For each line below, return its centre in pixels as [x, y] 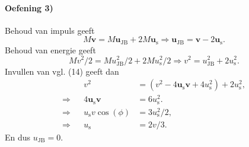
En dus [18, 137]
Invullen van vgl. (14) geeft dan [62, 71]
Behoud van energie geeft [50, 49]
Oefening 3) [29, 7]
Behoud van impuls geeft [50, 30]
